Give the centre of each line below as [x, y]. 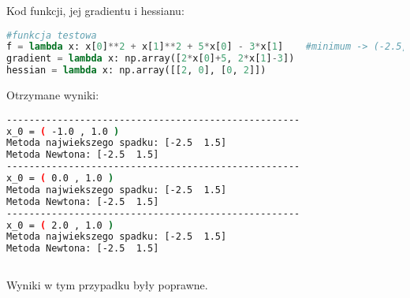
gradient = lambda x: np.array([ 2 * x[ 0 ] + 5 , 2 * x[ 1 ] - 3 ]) [151, 59]
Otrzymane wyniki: [53, 95]
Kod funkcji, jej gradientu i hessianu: [95, 10]
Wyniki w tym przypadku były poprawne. [107, 285]
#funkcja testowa [52, 35]
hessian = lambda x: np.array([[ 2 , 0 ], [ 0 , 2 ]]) [136, 71]
